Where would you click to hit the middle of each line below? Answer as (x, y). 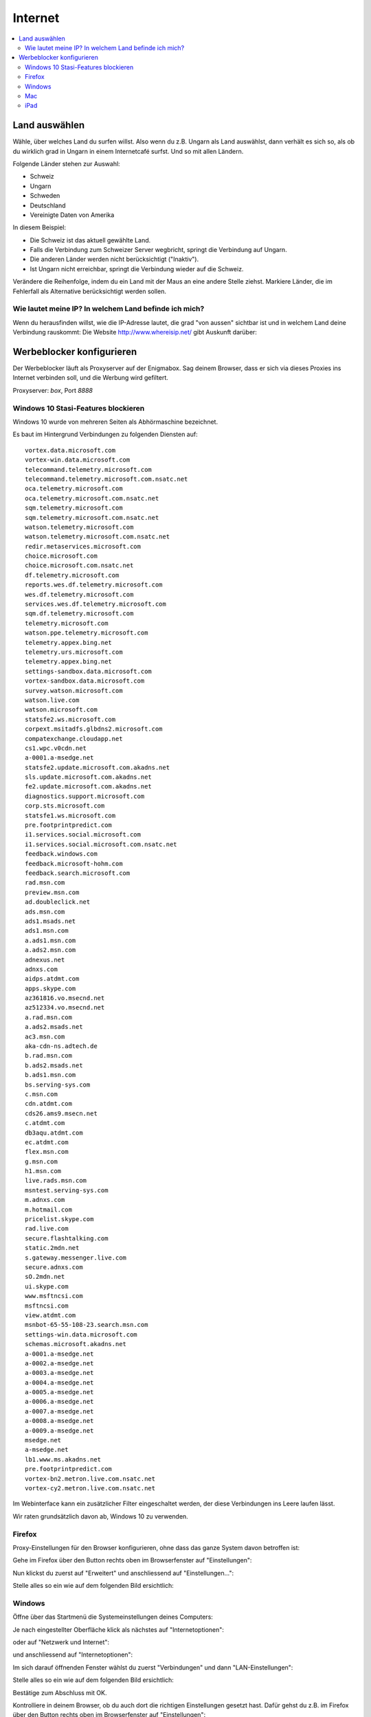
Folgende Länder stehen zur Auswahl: (66, 163)
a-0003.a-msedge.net (59, 1373)
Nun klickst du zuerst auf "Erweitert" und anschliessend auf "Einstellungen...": (123, 1573)
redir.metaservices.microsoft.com (83, 546)
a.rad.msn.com (48, 1017)
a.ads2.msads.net (54, 1027)
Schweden (45, 196)
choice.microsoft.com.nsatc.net (79, 566)
